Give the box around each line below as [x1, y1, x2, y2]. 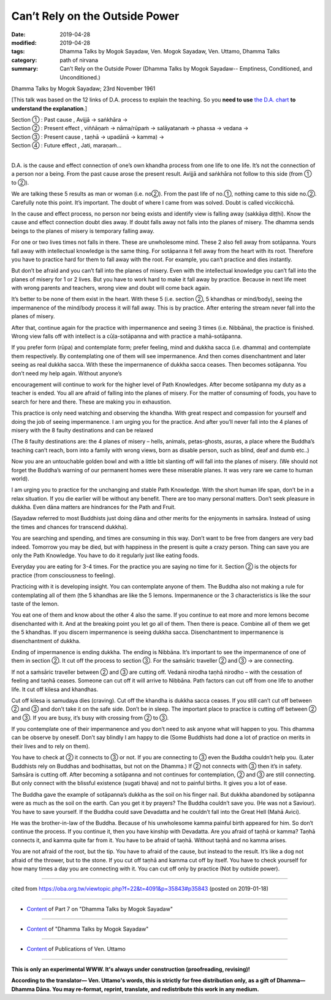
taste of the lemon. [11, 600, 59, 607]
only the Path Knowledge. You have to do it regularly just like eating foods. [11, 552, 199, 559]
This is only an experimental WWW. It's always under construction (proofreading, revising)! [11, 965, 251, 973]
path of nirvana [59, 56, 98, 64]
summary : [11, 65, 39, 72]
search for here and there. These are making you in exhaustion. [11, 398, 172, 405]
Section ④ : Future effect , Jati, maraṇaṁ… [11, 142, 122, 149]
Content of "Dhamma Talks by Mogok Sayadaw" [26, 925, 149, 933]
